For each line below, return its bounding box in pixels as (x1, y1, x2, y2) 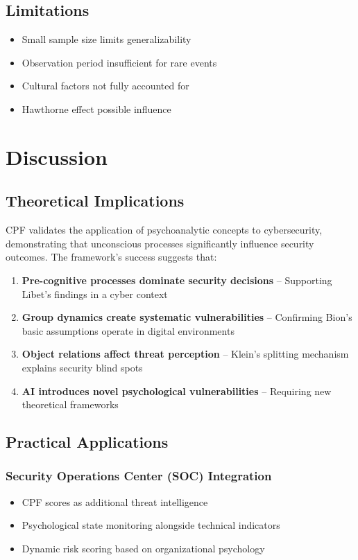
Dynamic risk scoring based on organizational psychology (22, 541, 265, 555)
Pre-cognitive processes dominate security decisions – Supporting (22, 272, 332, 287)
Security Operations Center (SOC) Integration (6, 467, 272, 484)
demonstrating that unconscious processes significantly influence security (6, 236, 314, 250)
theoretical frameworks (22, 397, 119, 412)
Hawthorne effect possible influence (22, 101, 171, 116)
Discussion (6, 142, 108, 170)
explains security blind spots (22, 360, 143, 374)
